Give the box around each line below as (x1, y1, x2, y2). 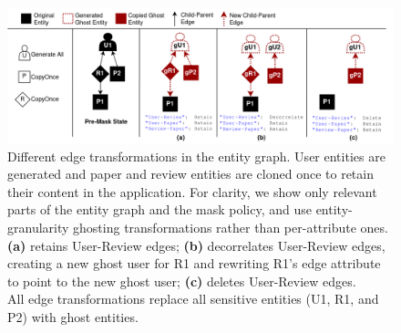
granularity (7, 218, 69, 237)
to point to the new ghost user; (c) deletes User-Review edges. (7, 271, 356, 290)
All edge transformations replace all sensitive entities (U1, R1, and (7, 289, 379, 308)
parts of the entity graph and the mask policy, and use (7, 200, 312, 219)
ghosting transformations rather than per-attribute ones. (73, 218, 388, 237)
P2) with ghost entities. (7, 307, 139, 326)
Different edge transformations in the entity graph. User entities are (7, 146, 386, 165)
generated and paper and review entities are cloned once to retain (7, 164, 374, 183)
